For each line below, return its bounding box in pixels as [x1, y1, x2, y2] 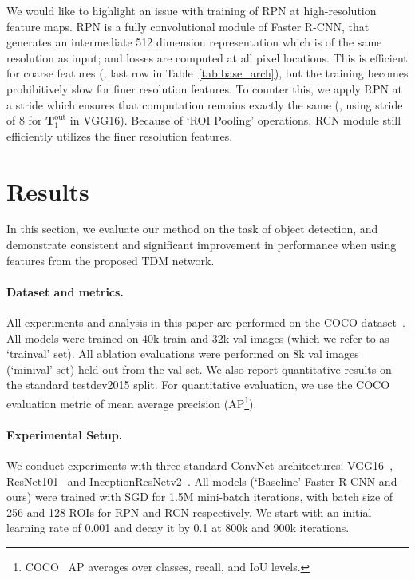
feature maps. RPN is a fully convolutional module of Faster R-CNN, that [6, 18, 370, 34]
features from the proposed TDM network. [6, 252, 215, 268]
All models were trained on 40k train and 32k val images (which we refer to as [6, 329, 389, 346]
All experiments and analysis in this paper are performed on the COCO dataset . [6, 314, 405, 331]
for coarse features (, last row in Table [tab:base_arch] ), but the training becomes [6, 65, 409, 81]
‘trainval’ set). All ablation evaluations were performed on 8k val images [6, 345, 359, 362]
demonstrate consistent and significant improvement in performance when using [6, 236, 397, 253]
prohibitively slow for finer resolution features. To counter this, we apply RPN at [6, 80, 403, 97]
